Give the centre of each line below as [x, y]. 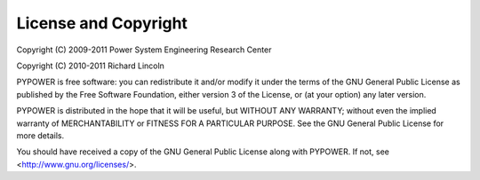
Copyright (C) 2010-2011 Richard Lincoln [90, 66]
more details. [40, 135]
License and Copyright [102, 23]
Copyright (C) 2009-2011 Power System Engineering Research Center [144, 50]
